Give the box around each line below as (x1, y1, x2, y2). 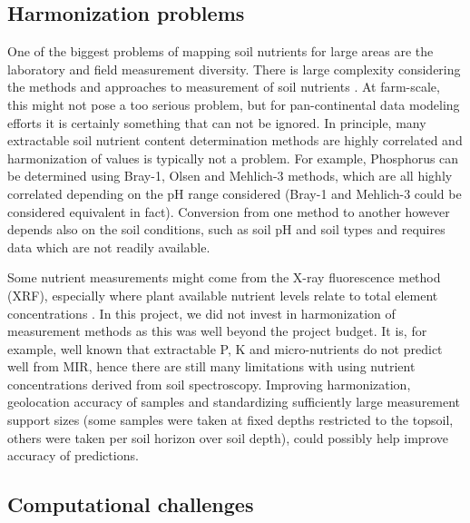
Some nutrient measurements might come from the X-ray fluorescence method (7, 268, 441, 287)
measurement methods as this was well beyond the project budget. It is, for (7, 321, 427, 340)
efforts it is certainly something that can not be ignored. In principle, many (7, 113, 426, 132)
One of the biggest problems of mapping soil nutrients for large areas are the (7, 42, 434, 61)
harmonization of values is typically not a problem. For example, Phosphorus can (7, 148, 459, 167)
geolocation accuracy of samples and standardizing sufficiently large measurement (7, 392, 461, 411)
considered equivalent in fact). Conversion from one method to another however (7, 202, 450, 221)
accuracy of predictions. (7, 446, 139, 465)
